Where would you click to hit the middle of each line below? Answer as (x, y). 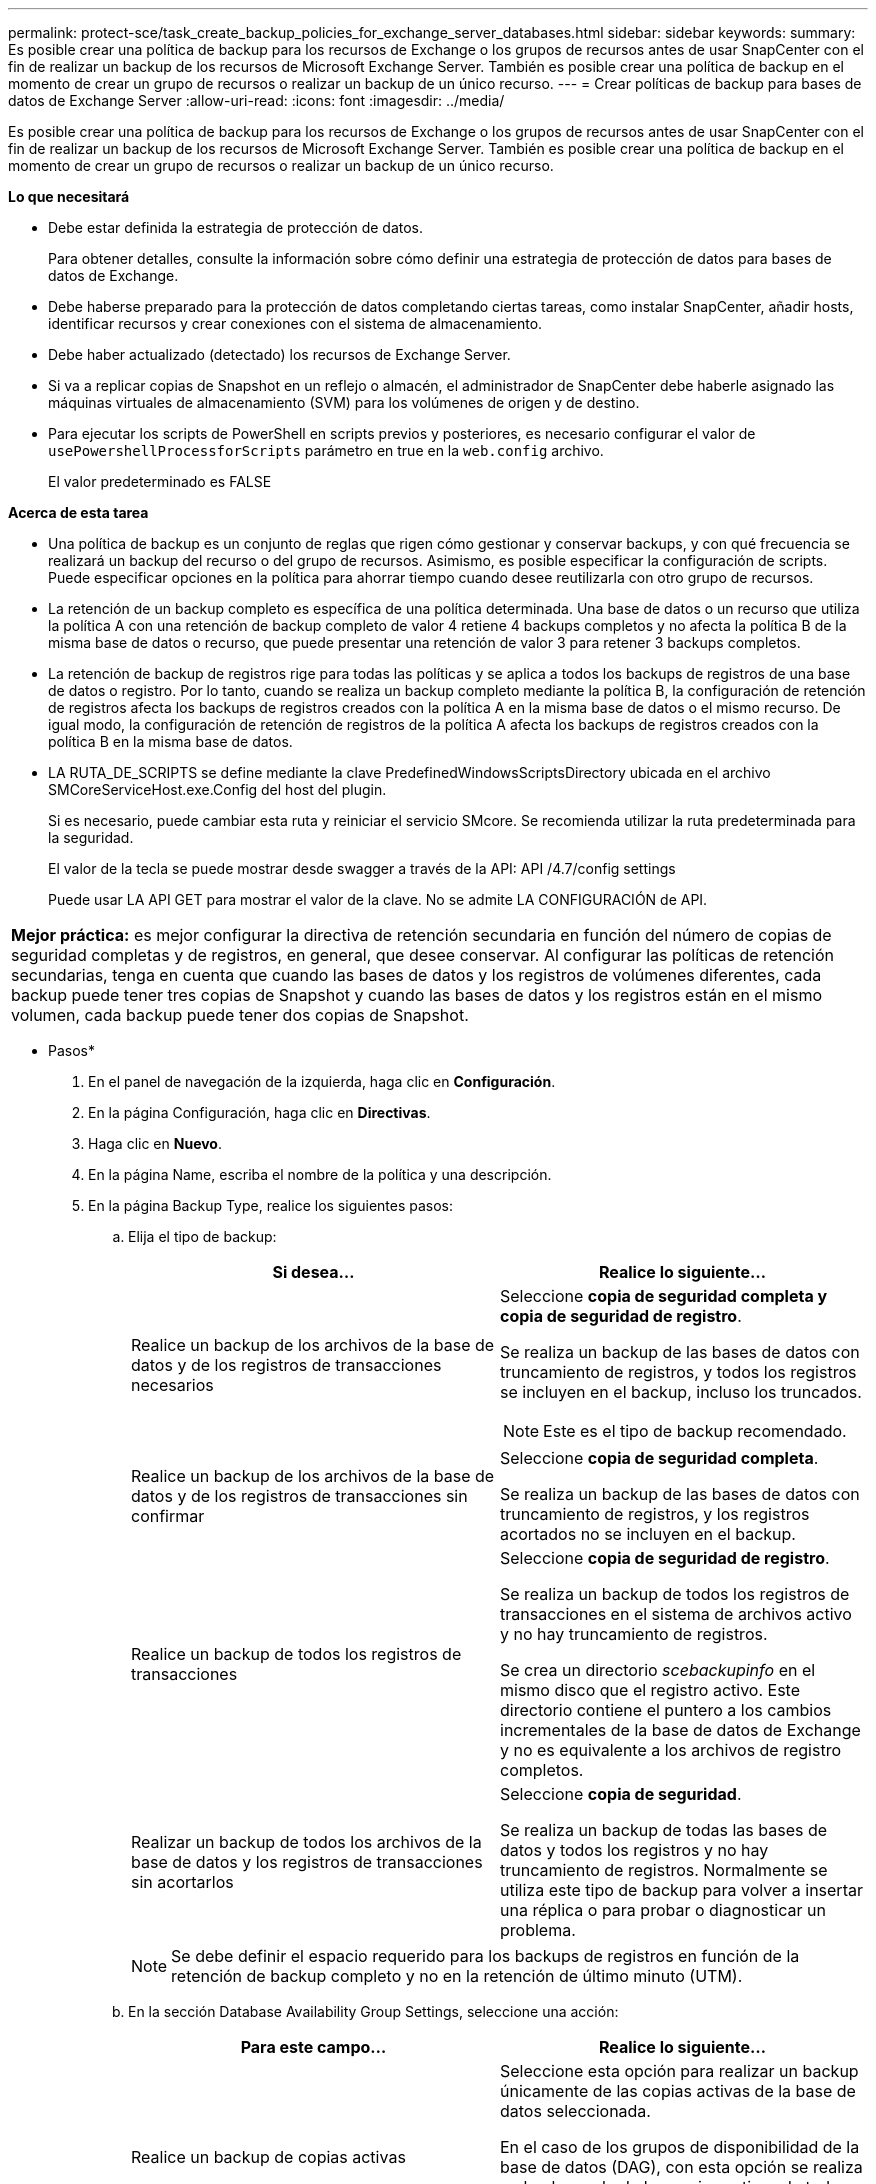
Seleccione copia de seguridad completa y (664, 1296)
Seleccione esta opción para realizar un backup (679, 2071)
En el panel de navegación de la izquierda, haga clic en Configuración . (322, 1081)
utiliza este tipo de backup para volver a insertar (681, 1890)
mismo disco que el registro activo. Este (650, 1690)
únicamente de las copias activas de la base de (678, 2091)
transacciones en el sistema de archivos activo (676, 1614)
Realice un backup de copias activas (268, 2157)
